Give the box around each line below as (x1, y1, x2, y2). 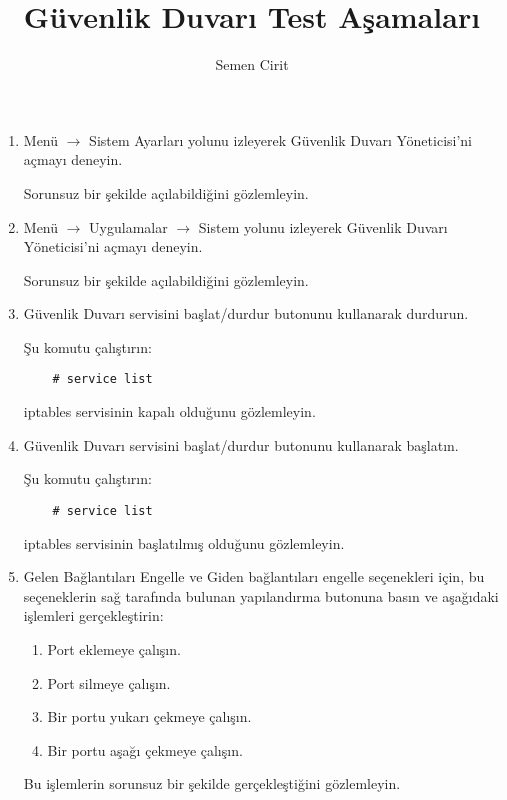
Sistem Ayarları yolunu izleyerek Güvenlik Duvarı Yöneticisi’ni (89, 129, 473, 150)
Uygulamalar (89, 216, 168, 237)
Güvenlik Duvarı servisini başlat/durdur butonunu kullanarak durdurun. (23, 303, 469, 324)
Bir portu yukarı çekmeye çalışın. (47, 706, 252, 727)
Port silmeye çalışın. (47, 672, 171, 693)
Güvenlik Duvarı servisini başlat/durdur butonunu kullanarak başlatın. (23, 434, 459, 455)
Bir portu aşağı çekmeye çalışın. (47, 739, 243, 760)
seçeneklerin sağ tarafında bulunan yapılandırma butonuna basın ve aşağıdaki (23, 585, 499, 606)
